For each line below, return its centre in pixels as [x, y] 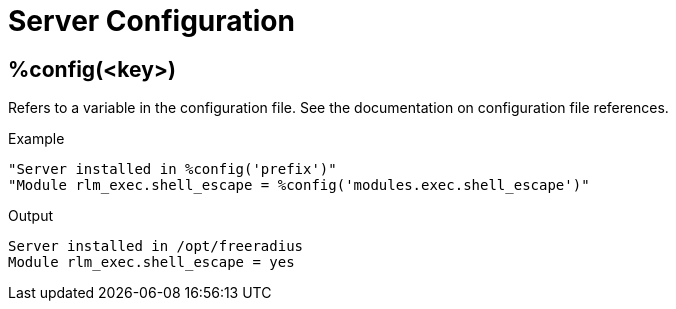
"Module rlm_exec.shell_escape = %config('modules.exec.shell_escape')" [299, 185]
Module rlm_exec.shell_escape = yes [151, 262]
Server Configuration [151, 21]
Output [30, 216]
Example [36, 139]
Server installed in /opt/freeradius [156, 246]
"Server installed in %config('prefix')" [172, 169]
